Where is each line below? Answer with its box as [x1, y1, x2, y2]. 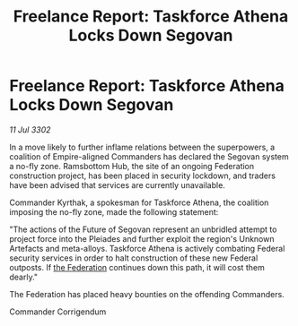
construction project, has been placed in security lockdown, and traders [9, 170, 276, 181]
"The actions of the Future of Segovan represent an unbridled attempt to [9, 224, 277, 235]
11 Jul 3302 [9, 124, 51, 135]
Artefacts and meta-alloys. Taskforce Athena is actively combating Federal [9, 243, 285, 253]
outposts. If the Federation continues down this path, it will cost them [9, 262, 265, 272]
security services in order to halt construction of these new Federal [9, 253, 259, 263]
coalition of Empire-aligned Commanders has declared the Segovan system [9, 150, 289, 162]
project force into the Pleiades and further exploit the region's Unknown [9, 233, 275, 244]
